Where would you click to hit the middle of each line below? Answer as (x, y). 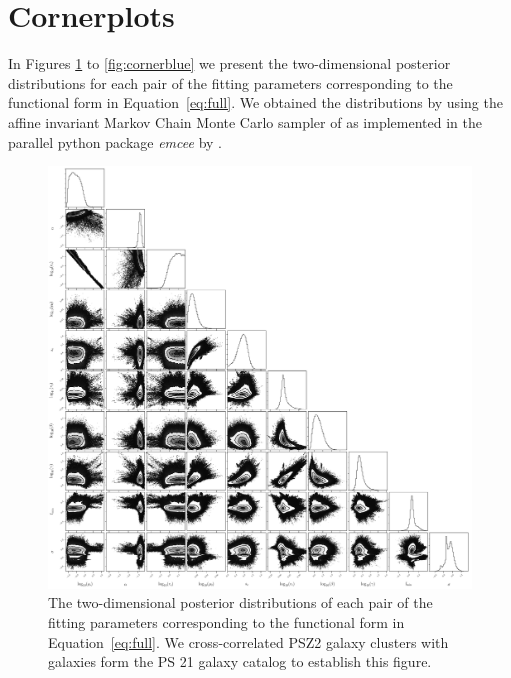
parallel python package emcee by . (115, 141)
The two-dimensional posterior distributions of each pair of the (240, 602)
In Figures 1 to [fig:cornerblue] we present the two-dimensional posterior (229, 63)
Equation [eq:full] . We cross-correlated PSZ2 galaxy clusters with (248, 641)
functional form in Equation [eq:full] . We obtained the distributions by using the (255, 102)
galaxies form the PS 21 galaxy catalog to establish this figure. (240, 661)
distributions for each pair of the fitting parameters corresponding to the (230, 82)
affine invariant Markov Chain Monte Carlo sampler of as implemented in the (245, 121)
